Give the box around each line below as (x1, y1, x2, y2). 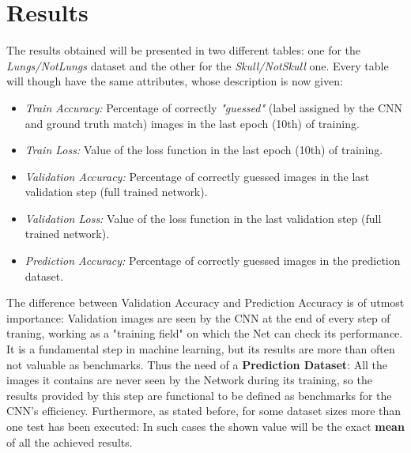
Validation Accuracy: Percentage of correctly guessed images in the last (25, 168, 370, 184)
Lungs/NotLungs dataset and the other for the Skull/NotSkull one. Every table (6, 57, 389, 74)
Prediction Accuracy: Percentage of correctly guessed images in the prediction (25, 252, 401, 269)
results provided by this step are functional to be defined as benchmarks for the (6, 387, 392, 403)
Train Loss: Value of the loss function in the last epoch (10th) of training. (25, 142, 383, 158)
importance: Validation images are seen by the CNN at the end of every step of (6, 309, 390, 326)
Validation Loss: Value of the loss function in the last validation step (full (25, 210, 382, 226)
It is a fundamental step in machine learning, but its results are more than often (6, 341, 395, 357)
